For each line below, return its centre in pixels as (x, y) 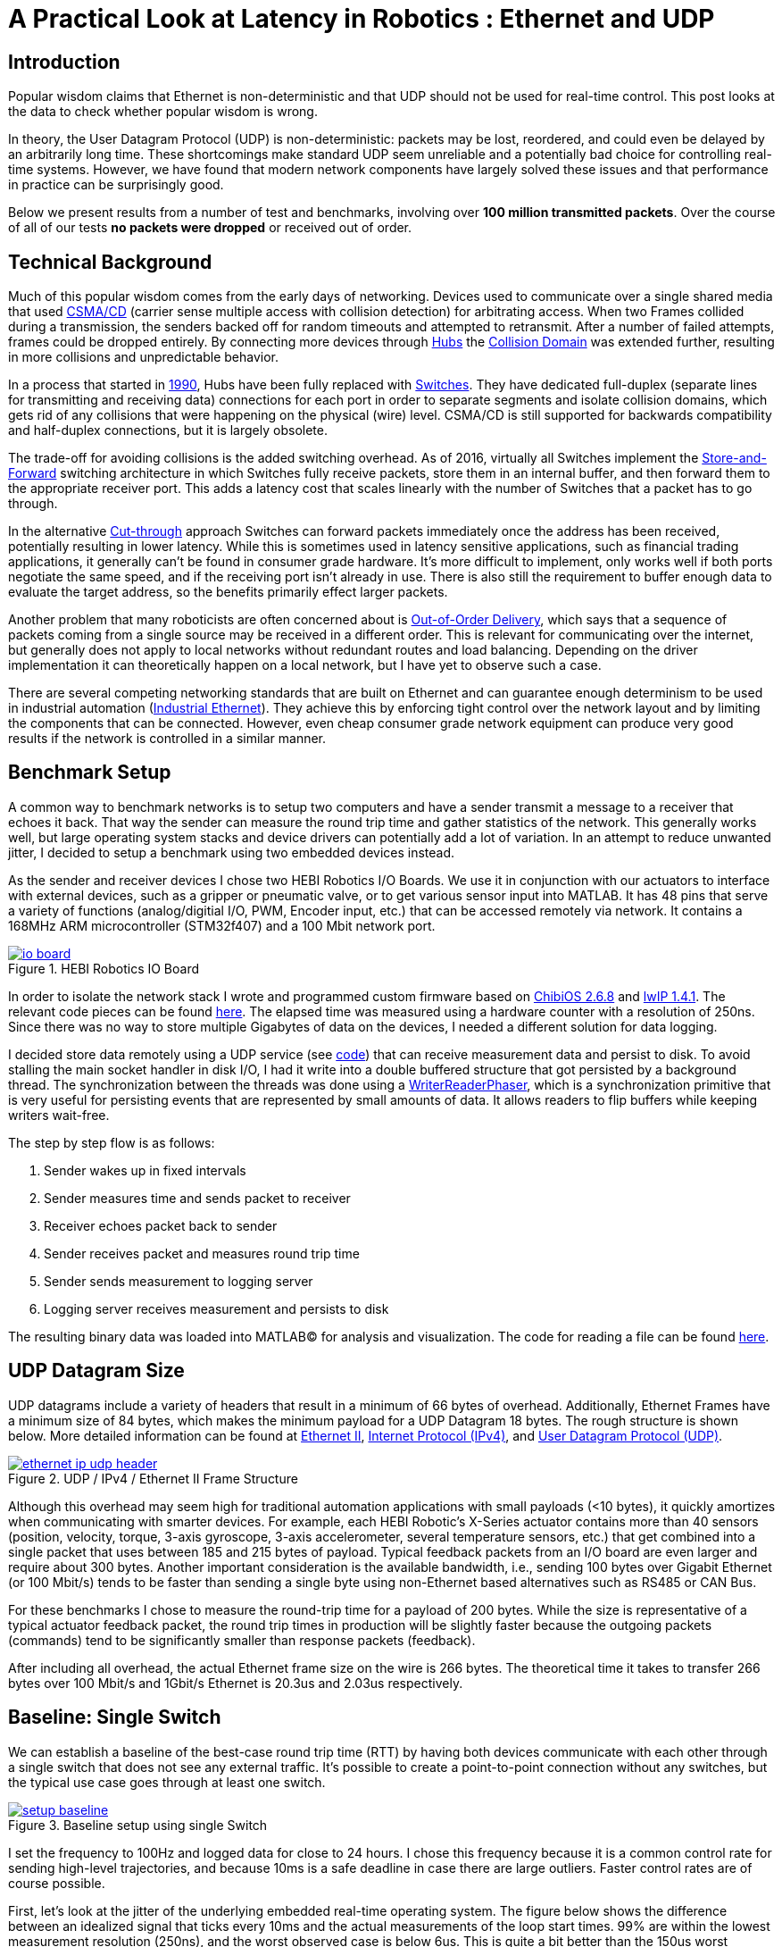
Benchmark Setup (90, 773)
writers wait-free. (59, 1115)
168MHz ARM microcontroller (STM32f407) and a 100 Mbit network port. (222, 925)
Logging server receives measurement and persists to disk (216, 1308)
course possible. (57, 1883)
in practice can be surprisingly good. (116, 185)
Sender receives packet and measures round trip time (202, 1253)
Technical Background (110, 262)
